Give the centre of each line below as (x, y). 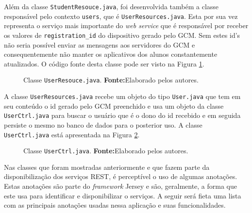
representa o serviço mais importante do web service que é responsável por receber (126, 25)
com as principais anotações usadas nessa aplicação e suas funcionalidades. (115, 205)
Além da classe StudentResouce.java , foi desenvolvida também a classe (111, 6)
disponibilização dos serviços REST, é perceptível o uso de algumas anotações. (121, 176)
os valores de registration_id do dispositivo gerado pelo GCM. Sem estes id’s (122, 35)
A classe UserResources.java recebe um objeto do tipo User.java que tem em (122, 96)
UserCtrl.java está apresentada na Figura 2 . (72, 134)
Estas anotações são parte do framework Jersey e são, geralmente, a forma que (121, 186)
